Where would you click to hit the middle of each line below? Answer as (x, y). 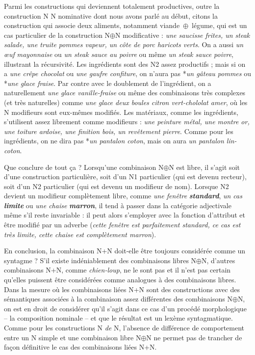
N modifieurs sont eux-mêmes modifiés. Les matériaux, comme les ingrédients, (121, 112)
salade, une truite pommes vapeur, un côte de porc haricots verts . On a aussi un (124, 44)
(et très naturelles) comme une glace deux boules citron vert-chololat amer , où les (126, 102)
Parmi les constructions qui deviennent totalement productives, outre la (112, 6)
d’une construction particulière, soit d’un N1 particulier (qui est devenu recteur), (125, 177)
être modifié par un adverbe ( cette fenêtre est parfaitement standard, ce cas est (122, 225)
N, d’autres (218, 260)
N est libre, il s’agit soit (204, 167)
